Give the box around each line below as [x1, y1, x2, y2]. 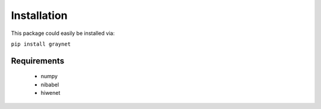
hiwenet [40, 89, 61, 97]
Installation [11, 9, 68, 22]
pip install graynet [11, 40, 71, 47]
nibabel [40, 81, 59, 88]
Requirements [11, 56, 65, 66]
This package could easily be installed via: [11, 30, 115, 37]
